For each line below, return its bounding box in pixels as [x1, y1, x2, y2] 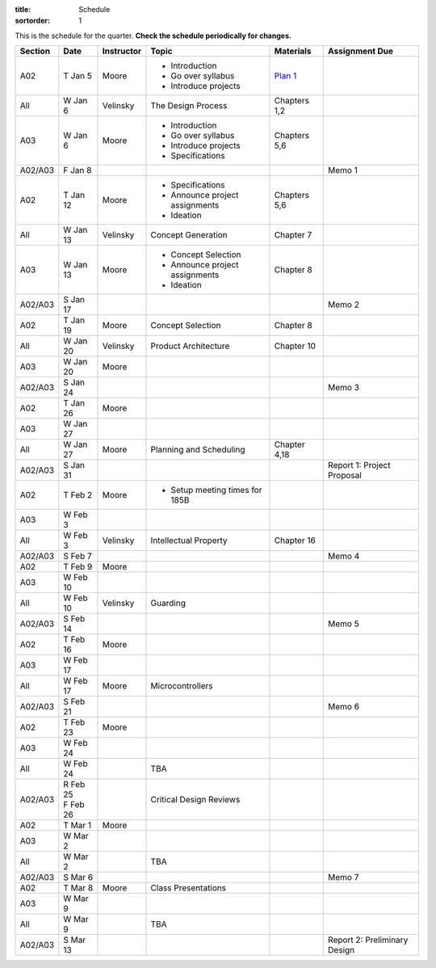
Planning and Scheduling [150, 444, 245, 456]
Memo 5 [328, 618, 359, 629]
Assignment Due [328, 45, 393, 57]
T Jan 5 [63, 70, 92, 82]
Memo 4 [328, 550, 360, 562]
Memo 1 [328, 165, 358, 176]
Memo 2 [328, 299, 359, 310]
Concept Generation [150, 229, 228, 241]
